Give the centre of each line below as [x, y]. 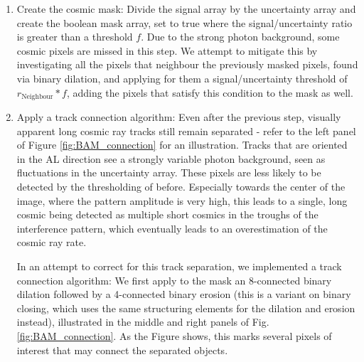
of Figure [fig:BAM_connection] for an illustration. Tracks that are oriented [182, 145]
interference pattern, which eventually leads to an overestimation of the [172, 228]
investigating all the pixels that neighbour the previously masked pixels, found [187, 64]
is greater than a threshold [75, 37]
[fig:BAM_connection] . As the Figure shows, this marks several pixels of [174, 335]
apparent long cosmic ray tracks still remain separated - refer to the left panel [186, 131]
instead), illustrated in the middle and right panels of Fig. [143, 322]
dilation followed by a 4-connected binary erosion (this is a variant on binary [184, 294]
